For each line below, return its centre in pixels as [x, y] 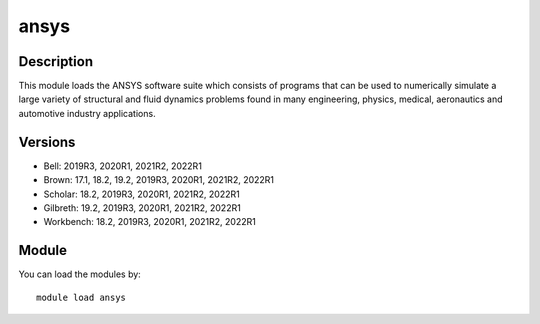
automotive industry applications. [87, 113]
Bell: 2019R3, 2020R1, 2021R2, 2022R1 [122, 166]
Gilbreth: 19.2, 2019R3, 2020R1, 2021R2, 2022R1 [142, 207]
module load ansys [81, 297]
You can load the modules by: [80, 274]
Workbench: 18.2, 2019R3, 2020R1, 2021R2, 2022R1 [150, 222]
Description [56, 61]
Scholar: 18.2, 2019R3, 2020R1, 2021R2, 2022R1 [141, 194]
